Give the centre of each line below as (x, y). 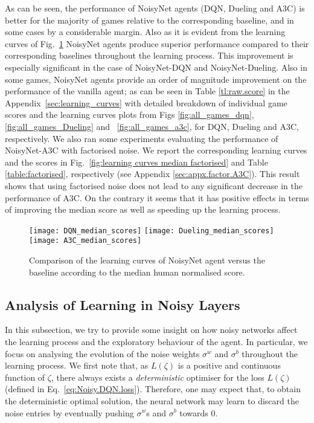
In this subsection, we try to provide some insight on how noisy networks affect (151, 330)
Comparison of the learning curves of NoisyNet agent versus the (147, 260)
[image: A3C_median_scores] (85, 241)
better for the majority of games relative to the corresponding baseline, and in (149, 20)
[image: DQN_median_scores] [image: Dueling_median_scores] (152, 231)
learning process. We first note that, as (77, 365)
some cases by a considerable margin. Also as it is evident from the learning (145, 32)
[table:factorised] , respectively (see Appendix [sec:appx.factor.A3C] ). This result (152, 174)
